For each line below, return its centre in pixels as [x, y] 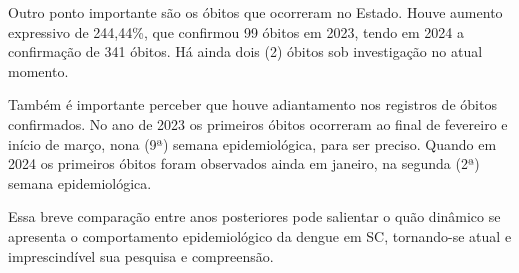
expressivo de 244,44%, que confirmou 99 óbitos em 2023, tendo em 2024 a [236, 31]
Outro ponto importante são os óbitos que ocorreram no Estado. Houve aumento [255, 12]
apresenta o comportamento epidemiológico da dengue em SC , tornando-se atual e [260, 235]
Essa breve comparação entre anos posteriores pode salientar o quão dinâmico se [254, 216]
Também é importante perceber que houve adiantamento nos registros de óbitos [252, 104]
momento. [38, 70]
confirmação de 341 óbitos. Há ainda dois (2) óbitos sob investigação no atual [245, 51]
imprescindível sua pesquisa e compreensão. [141, 255]
